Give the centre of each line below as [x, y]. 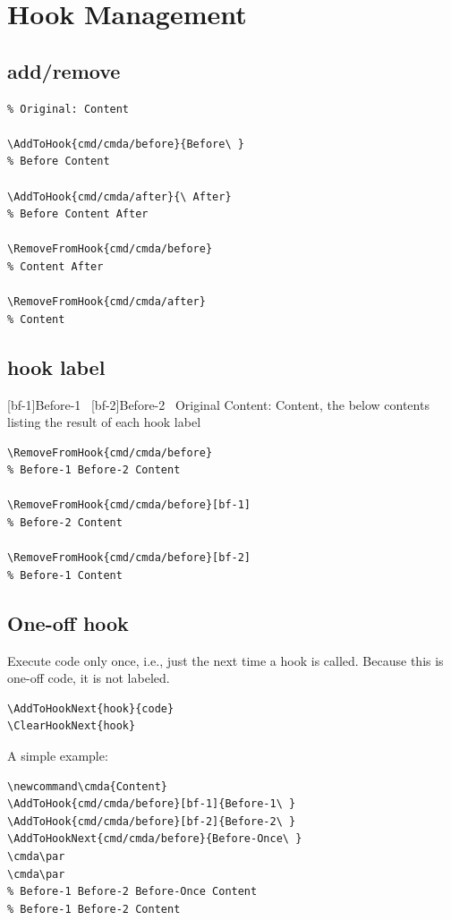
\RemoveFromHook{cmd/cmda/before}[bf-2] [129, 558]
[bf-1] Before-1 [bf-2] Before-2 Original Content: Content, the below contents [218, 404]
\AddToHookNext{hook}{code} [91, 708]
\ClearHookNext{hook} [72, 726]
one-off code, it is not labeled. [89, 678]
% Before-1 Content [65, 575]
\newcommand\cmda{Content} [87, 786]
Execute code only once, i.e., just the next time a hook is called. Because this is [225, 660]
